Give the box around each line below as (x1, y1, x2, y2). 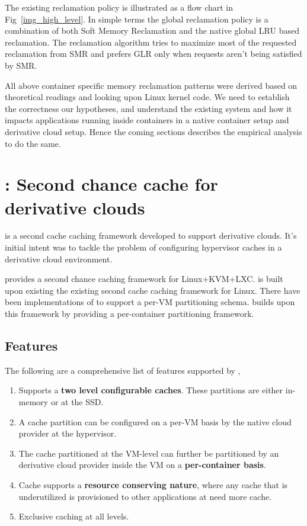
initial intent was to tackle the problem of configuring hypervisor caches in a (5, 241, 282, 254)
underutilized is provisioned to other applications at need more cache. (18, 490, 272, 502)
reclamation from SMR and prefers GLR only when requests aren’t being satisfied (5, 47, 302, 60)
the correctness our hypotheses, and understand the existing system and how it (5, 102, 292, 114)
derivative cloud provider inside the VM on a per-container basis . (18, 458, 266, 471)
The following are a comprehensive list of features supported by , (5, 364, 241, 376)
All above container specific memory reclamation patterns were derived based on (5, 79, 298, 91)
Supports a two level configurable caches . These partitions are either (18, 384, 283, 396)
